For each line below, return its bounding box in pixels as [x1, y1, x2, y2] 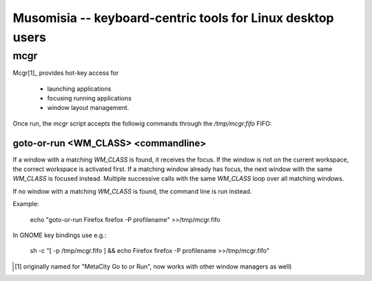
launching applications [47, 85, 112, 93]
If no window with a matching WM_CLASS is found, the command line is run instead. [12, 187, 252, 195]
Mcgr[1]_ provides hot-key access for [12, 69, 119, 77]
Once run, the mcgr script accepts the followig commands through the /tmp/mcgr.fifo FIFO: [12, 119, 272, 127]
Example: [12, 200, 39, 208]
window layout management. [47, 104, 130, 112]
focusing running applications [47, 93, 132, 102]
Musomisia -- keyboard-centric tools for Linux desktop [12, 10, 334, 25]
